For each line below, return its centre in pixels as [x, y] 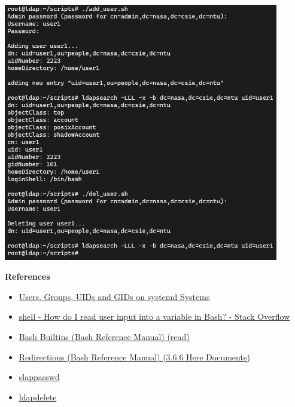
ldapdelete [38, 397]
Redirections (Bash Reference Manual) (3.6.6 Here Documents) [134, 356]
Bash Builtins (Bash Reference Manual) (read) [104, 337]
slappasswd [39, 377]
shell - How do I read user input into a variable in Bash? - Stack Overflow [154, 316]
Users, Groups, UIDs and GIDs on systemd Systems [114, 296]
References [28, 276]
